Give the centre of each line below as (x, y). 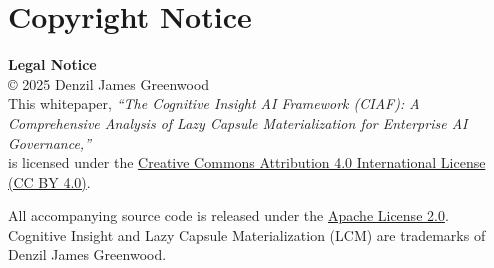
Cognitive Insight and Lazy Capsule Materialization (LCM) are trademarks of (247, 234)
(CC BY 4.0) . (49, 181)
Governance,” (49, 142)
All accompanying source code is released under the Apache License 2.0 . (228, 215)
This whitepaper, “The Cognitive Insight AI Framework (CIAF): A (214, 103)
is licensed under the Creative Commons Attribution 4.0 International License (247, 162)
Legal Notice (52, 64)
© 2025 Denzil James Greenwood (109, 83)
